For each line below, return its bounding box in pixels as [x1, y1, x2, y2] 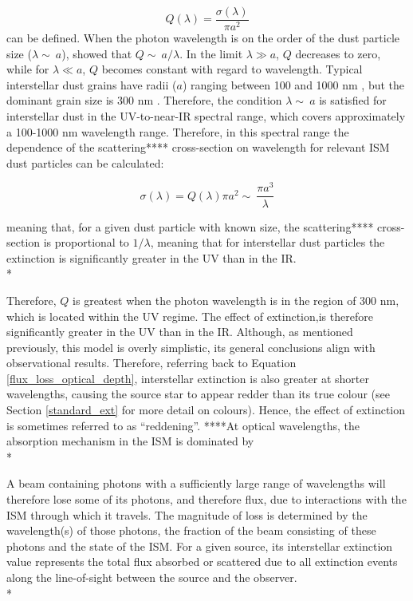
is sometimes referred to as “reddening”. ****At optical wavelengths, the [6, 417, 360, 433]
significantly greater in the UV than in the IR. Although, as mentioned [6, 323, 353, 340]
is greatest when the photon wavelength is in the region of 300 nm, [73, 291, 399, 308]
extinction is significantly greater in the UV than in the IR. [6, 249, 297, 266]
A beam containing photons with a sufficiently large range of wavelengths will [6, 475, 386, 492]
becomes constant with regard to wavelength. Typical [101, 61, 363, 77]
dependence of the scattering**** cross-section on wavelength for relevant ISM [6, 139, 390, 156]
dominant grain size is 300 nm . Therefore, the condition [6, 92, 282, 109]
